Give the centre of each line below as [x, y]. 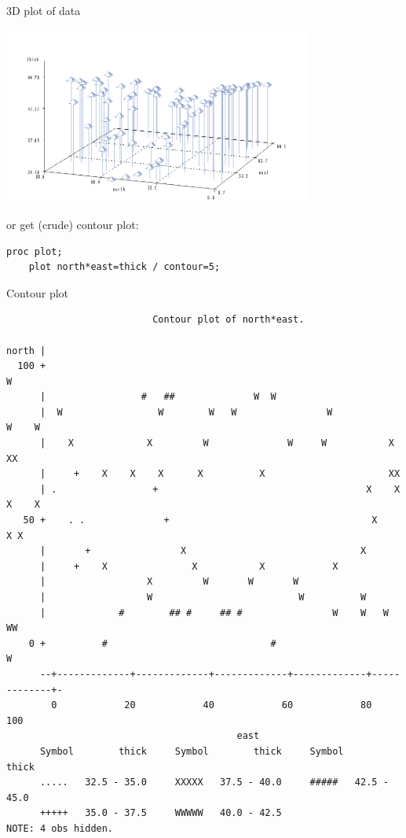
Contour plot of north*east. [229, 320]
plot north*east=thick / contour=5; [124, 267]
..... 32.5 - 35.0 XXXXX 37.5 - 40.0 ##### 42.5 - [214, 783]
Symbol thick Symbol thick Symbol [192, 751]
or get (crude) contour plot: [73, 224]
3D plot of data [44, 10]
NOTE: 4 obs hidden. [60, 828]
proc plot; [35, 251]
